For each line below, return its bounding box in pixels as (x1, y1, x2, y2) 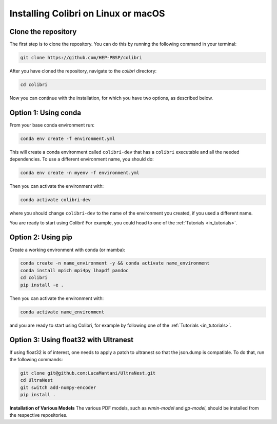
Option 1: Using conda (9, 108, 82, 117)
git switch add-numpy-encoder (20, 384, 96, 391)
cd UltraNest (20, 377, 53, 383)
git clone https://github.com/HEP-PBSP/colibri (20, 55, 142, 61)
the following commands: (9, 356, 63, 362)
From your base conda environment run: (9, 121, 95, 128)
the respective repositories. (9, 412, 68, 418)
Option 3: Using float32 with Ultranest (9, 335, 134, 344)
